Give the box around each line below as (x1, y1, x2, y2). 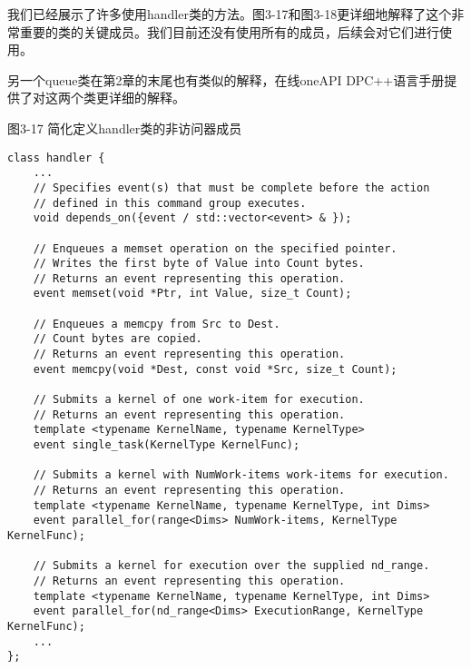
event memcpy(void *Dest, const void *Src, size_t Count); (33, 362, 397, 376)
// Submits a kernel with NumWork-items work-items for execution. (33, 468, 449, 482)
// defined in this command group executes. (33, 196, 307, 210)
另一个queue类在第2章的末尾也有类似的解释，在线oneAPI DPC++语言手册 (7, 70, 445, 89)
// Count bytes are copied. (33, 332, 202, 346)
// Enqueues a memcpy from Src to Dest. (33, 317, 280, 330)
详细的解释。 (108, 88, 185, 107)
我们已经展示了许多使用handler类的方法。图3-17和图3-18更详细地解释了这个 (7, 5, 452, 23)
